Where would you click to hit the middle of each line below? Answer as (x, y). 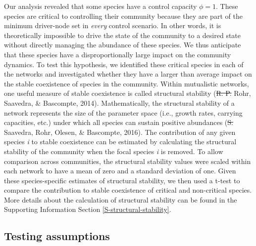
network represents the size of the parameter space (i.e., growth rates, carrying (123, 112)
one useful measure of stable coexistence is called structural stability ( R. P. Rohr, (128, 93)
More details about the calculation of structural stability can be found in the (121, 199)
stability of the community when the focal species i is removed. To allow (114, 151)
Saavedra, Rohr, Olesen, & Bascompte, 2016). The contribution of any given (120, 132)
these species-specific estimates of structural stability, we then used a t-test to (122, 180)
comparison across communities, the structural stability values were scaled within (128, 161)
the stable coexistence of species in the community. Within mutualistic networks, (127, 83)
